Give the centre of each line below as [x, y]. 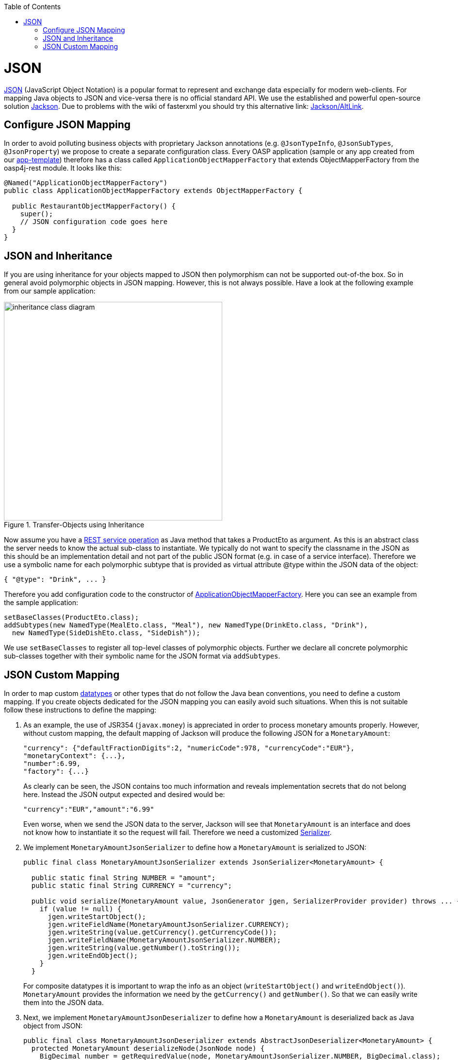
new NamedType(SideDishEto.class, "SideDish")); [106, 633]
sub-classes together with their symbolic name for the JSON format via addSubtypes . [142, 656]
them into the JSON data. [64, 1003]
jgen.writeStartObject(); [97, 917]
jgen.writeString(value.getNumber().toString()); [144, 948]
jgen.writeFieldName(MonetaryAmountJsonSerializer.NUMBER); [164, 940]
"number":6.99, [52, 764]
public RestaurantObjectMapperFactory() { [94, 206]
